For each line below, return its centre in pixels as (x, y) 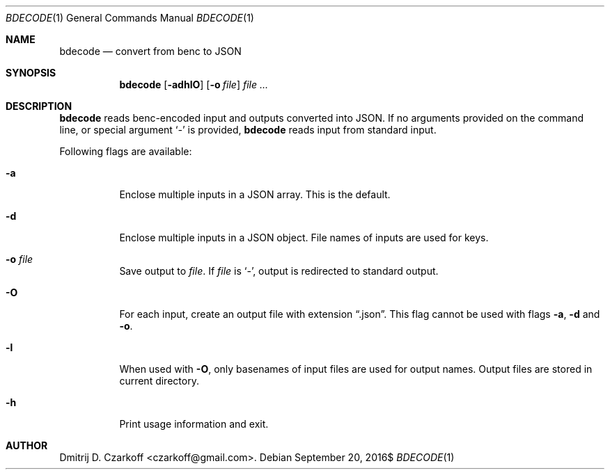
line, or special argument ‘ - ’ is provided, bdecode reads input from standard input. (248, 130)
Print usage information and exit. (194, 424)
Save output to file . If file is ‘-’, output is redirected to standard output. (279, 271)
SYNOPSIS (31, 73)
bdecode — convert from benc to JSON (150, 51)
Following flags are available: (126, 151)
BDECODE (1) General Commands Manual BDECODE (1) (130, 18)
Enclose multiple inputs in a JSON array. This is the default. (255, 194)
